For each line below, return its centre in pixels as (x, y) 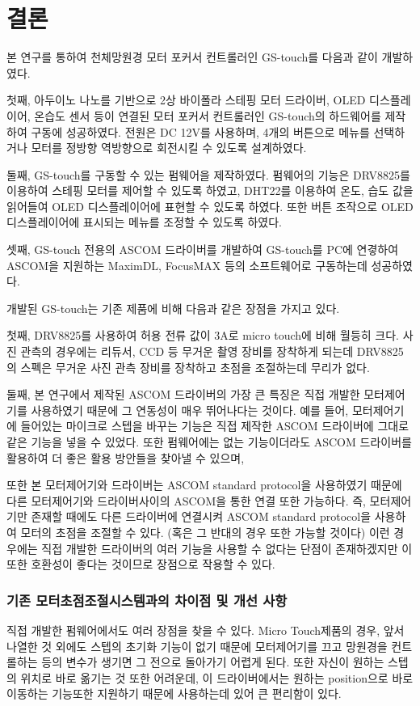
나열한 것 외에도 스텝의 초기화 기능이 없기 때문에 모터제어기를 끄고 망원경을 (197, 646)
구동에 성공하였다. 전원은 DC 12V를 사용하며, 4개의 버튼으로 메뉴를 (200, 131)
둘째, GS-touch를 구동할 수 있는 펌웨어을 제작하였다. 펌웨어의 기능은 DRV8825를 (208, 174)
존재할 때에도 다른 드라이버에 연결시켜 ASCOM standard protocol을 (201, 516)
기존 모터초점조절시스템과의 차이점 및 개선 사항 (147, 600)
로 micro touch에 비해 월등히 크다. (313, 335)
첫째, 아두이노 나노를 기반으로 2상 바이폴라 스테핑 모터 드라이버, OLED (186, 100)
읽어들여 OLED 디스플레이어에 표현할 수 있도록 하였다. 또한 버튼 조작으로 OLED (210, 206)
